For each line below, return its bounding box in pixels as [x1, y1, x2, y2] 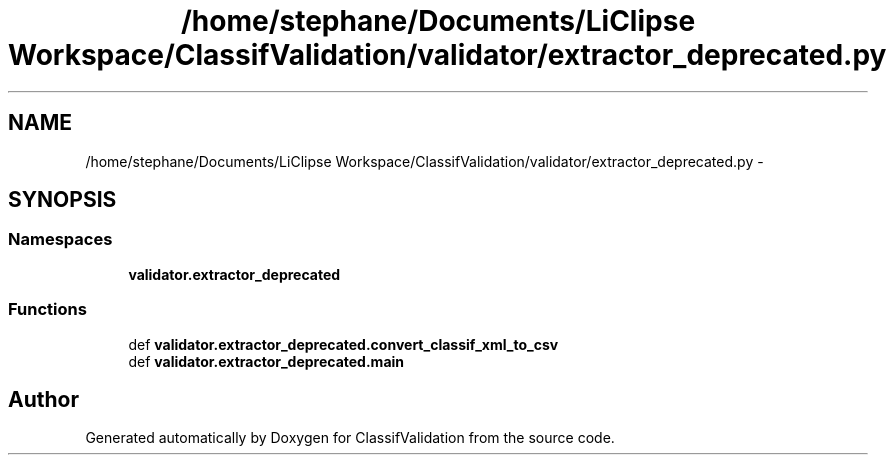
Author [8, 386, 79, 412]
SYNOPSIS [8, 187, 117, 213]
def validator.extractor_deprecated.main [128, 352, 405, 370]
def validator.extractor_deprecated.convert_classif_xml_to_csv [128, 335, 559, 353]
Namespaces [8, 229, 113, 250]
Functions [8, 299, 87, 320]
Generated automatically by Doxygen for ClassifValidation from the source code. [85, 429, 615, 447]
